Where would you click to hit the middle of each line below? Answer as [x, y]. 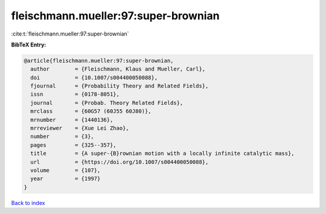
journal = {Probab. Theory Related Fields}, [107, 103]
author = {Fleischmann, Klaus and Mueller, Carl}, [118, 69]
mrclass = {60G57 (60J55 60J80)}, [91, 111]
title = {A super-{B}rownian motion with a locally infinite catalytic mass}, [163, 153]
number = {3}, [62, 137]
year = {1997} [66, 179]
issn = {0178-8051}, [75, 94]
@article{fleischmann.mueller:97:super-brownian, [99, 61]
